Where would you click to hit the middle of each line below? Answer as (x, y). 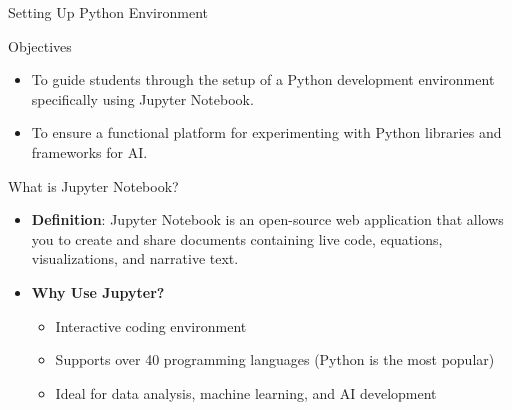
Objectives (40, 45)
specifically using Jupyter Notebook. (142, 98)
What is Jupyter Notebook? (93, 185)
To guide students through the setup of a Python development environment (263, 79)
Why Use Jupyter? (98, 291)
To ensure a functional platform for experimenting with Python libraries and (266, 132)
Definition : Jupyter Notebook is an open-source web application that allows (267, 219)
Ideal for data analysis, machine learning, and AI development (246, 392)
